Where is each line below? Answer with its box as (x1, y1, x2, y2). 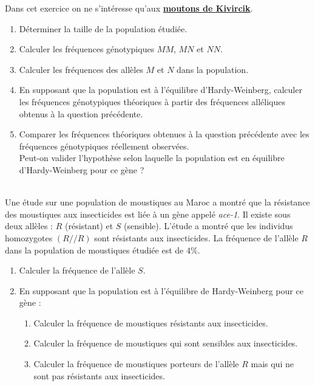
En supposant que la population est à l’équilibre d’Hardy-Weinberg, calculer (19, 83, 302, 96)
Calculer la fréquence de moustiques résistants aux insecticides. (33, 316, 268, 329)
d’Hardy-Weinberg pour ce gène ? (19, 163, 144, 176)
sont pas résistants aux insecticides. (33, 369, 165, 382)
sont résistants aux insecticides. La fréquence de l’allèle (94, 231, 299, 244)
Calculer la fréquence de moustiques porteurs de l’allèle (33, 357, 239, 370)
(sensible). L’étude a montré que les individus (124, 219, 293, 232)
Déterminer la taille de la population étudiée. (19, 22, 188, 35)
